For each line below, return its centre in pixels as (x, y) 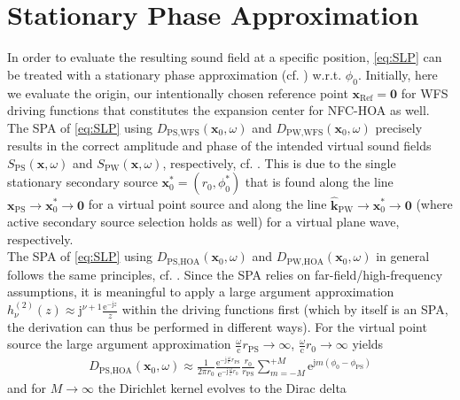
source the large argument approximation (119, 344)
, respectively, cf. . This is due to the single (279, 162)
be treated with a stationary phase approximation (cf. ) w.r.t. (175, 74)
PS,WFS (183, 133)
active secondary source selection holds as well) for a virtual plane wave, (203, 222)
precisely (399, 127)
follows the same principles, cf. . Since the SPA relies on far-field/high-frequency (225, 274)
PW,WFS (304, 133)
